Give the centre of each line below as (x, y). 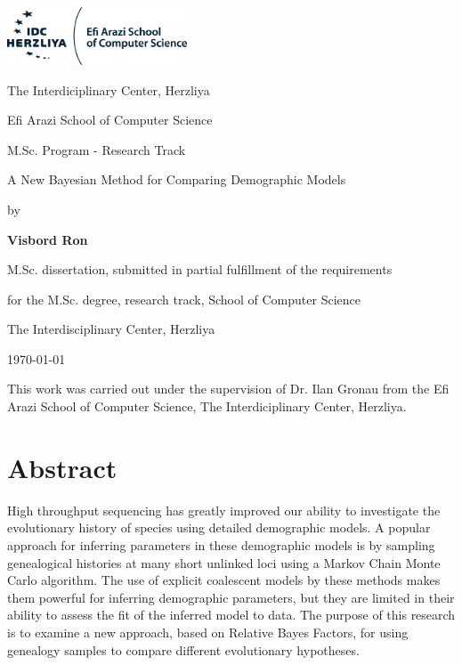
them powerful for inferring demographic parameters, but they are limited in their (231, 597)
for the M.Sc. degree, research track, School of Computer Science (184, 299)
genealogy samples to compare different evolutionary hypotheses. (183, 649)
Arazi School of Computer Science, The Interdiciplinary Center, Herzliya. (207, 406)
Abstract (62, 467)
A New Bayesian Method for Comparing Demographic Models (177, 179)
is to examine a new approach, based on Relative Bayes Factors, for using (208, 632)
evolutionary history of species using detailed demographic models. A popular (219, 527)
